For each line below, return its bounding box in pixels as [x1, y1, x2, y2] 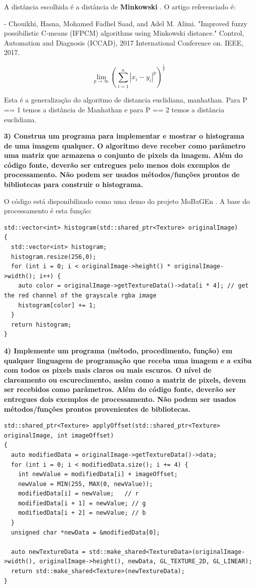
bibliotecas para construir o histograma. [4, 179, 143, 190]
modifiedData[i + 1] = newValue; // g [18, 499, 146, 507]
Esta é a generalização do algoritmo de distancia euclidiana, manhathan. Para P [4, 95, 248, 105]
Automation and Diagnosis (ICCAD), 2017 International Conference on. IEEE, [4, 37, 244, 48]
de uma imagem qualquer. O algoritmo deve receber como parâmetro [4, 140, 246, 150]
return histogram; [11, 321, 72, 328]
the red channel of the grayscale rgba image [4, 292, 156, 299]
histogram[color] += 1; [18, 301, 97, 309]
